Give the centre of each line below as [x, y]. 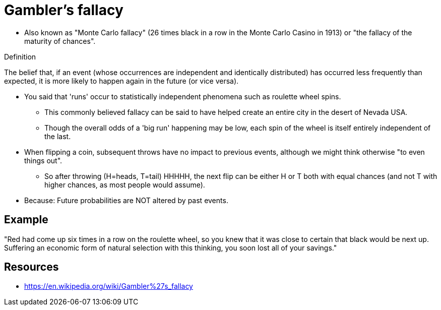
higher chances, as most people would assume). [125, 184]
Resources [31, 267]
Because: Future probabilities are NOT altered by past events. [126, 200]
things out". [43, 160]
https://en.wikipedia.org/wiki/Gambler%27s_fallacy [109, 286]
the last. [58, 136]
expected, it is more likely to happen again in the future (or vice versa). [121, 81]
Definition [20, 56]
